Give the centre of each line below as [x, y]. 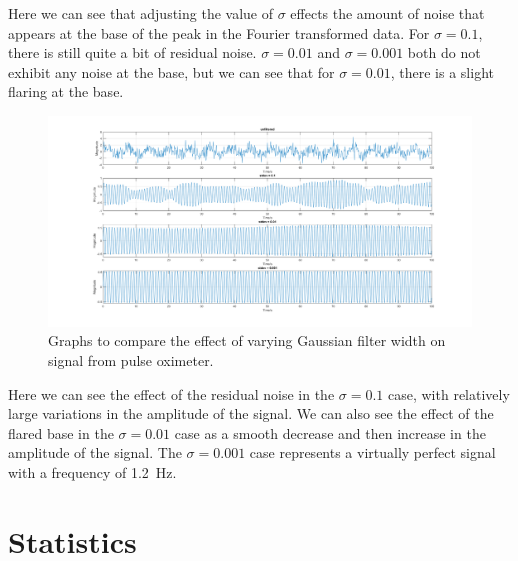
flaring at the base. [66, 91]
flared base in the [61, 432]
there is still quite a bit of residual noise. [132, 52]
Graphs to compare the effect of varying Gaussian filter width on [247, 340]
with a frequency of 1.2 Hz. [92, 471]
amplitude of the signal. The [95, 452]
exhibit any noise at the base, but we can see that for [171, 71]
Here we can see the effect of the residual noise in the [171, 393]
